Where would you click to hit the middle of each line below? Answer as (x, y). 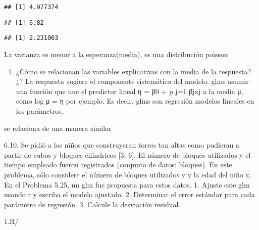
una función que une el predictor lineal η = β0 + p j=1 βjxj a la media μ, (129, 91)
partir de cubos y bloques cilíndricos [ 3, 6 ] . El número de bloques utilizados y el (127, 154)
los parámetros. (40, 110)
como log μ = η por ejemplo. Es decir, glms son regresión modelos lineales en (135, 101)
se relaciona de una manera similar (58, 128)
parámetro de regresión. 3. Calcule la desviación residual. (92, 204)
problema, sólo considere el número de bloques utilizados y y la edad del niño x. (128, 174)
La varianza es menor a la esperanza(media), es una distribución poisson (116, 54)
